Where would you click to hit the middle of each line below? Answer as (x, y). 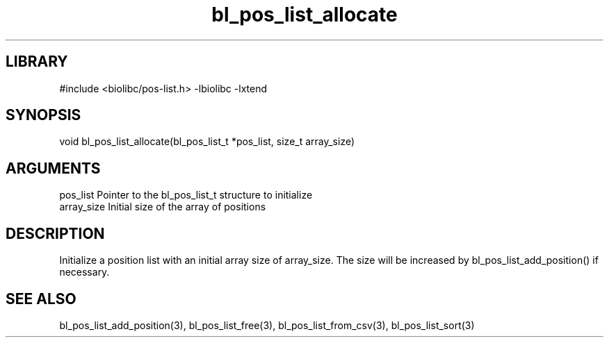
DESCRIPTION (55, 233)
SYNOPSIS (43, 115)
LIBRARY (37, 62)
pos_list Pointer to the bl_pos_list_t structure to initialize (186, 195)
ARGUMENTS (53, 168)
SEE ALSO (41, 299)
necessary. (84, 272)
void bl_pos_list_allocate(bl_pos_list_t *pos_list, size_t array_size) (207, 142)
